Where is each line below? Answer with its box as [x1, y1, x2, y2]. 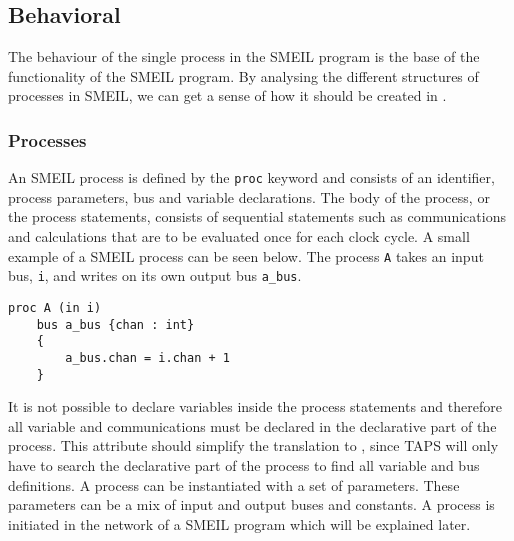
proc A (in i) [8, 300, 102, 315]
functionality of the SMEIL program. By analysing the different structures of [8, 65, 479, 86]
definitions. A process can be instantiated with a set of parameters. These [8, 474, 460, 495]
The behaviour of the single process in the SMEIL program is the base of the [8, 46, 480, 67]
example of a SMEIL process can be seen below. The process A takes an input [8, 245, 484, 266]
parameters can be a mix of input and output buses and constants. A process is [8, 494, 495, 515]
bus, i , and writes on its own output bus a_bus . [8, 265, 302, 286]
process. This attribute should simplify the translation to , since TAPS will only [8, 435, 499, 456]
